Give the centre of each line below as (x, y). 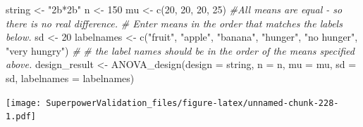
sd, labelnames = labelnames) (70, 78)
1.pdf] (21, 117)
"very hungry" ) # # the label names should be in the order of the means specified (180, 50)
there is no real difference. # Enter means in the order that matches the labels (174, 23)
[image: (24, 103)
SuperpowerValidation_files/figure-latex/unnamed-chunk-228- (192, 103)
